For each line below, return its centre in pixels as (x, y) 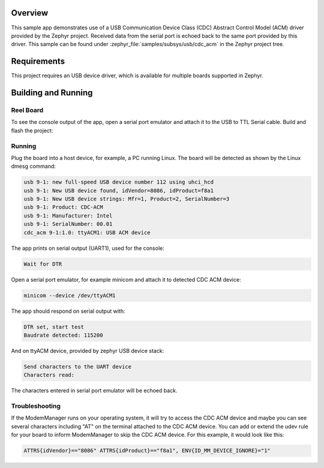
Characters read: (49, 375)
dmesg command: (34, 166)
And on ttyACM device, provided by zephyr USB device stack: (88, 351)
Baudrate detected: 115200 (63, 335)
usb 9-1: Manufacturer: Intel (68, 215)
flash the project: (32, 130)
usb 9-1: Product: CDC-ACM (63, 207)
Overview (30, 13)
